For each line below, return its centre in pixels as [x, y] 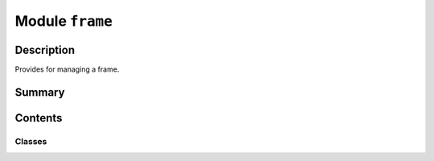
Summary [40, 92]
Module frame [63, 21]
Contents [39, 118]
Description [45, 50]
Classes [31, 141]
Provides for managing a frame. [67, 69]
